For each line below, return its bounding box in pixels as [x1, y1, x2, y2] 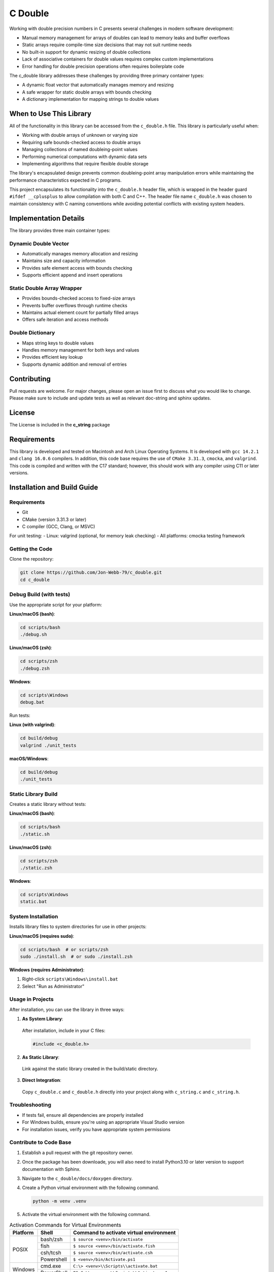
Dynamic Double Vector [9, 240, 70, 247]
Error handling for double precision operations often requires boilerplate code [22, 63, 185, 69]
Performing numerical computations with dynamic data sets [22, 153, 147, 160]
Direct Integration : [22, 1077, 62, 1083]
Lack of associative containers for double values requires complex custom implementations [22, 56, 214, 62]
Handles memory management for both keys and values [22, 346, 140, 353]
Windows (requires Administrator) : [9, 967, 85, 973]
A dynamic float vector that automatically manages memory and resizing [22, 82, 174, 88]
